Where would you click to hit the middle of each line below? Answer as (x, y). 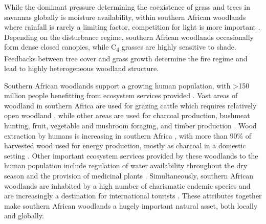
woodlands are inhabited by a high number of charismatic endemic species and (127, 185)
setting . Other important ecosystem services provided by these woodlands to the (131, 155)
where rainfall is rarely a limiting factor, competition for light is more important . (132, 27)
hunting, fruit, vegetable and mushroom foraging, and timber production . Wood (130, 126)
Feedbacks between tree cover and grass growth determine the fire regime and (126, 58)
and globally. (24, 216)
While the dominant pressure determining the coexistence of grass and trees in (127, 7)
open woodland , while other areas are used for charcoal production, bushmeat (127, 115)
